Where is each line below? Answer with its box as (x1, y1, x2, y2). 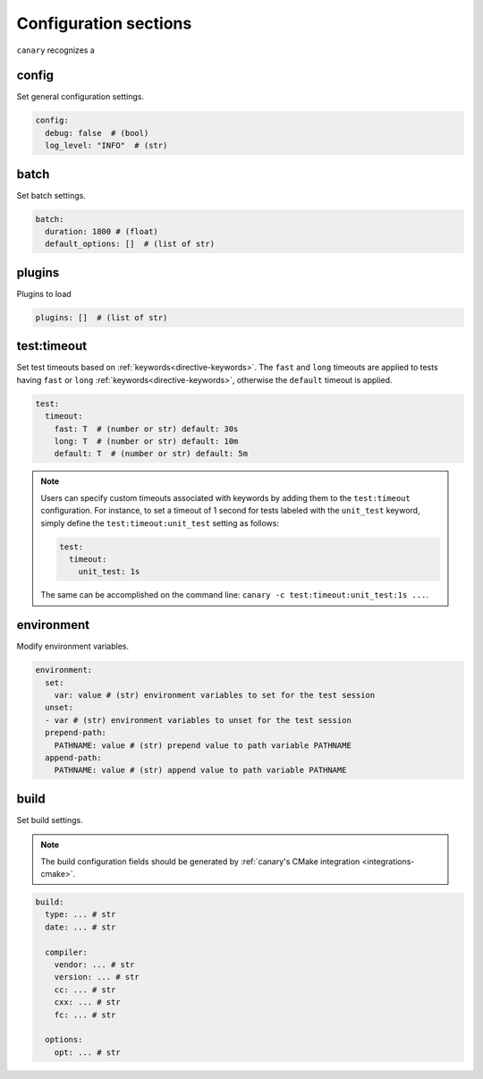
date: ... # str (45, 922, 116, 932)
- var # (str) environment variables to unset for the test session (45, 715, 352, 725)
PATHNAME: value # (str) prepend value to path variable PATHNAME (54, 740, 352, 751)
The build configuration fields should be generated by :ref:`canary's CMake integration (40, 855, 360, 867)
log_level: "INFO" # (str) (45, 140, 168, 151)
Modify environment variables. (16, 641, 130, 652)
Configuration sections (16, 13, 192, 33)
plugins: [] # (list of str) (35, 312, 168, 322)
